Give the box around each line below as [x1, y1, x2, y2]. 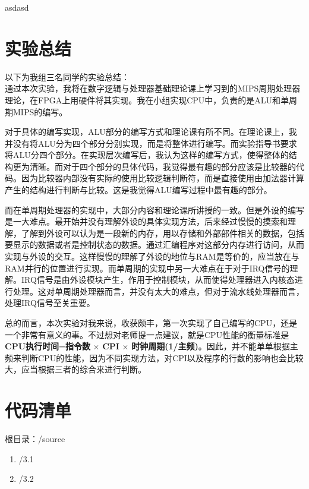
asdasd [5, 1, 29, 13]
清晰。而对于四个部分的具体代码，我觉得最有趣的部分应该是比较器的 [29, 160, 296, 172]
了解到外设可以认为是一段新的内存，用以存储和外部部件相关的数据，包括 [21, 226, 304, 239]
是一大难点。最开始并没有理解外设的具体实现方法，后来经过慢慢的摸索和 [5, 215, 288, 228]
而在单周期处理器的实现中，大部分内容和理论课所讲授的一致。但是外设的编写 [5, 203, 304, 216]
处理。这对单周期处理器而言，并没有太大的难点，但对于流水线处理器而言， [12, 285, 304, 297]
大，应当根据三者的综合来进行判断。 [5, 363, 146, 376]
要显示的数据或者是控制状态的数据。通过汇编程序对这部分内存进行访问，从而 [5, 238, 304, 251]
